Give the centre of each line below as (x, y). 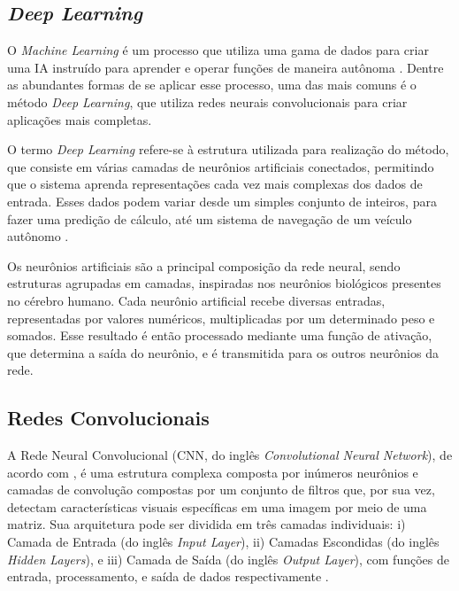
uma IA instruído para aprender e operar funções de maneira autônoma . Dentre (226, 67)
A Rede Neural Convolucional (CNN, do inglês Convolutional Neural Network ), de (230, 455)
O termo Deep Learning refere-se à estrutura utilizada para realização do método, (228, 149)
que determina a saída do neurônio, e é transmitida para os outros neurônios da (223, 352)
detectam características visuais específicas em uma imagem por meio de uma (217, 506)
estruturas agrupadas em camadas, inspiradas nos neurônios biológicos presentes (224, 283)
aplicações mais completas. (80, 119)
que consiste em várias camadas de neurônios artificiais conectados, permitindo (221, 166)
